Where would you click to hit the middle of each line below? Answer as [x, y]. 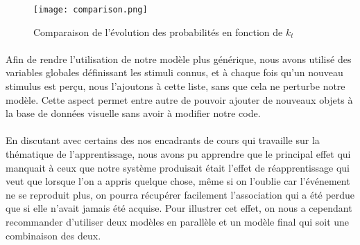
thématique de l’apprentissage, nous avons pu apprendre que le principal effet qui [178, 154]
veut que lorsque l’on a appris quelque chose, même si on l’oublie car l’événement [178, 181]
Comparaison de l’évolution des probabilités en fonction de [158, 31]
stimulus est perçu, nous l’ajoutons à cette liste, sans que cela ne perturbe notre [175, 86]
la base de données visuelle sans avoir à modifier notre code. [133, 113]
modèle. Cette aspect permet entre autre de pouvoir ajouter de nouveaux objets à [179, 99]
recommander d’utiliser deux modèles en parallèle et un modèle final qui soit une [178, 221]
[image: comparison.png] [91, 10]
